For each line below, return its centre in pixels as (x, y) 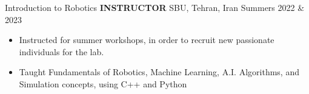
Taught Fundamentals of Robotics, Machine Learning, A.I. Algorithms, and (159, 72)
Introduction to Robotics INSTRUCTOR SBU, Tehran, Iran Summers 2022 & (155, 7)
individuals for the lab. (61, 51)
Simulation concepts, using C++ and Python (103, 83)
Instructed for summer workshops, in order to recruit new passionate (147, 40)
